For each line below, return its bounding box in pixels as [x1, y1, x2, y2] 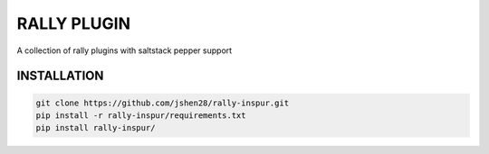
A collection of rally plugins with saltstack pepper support [16, 45, 233, 56]
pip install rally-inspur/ [35, 122, 156, 133]
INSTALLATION [16, 68, 104, 84]
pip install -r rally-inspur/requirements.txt [35, 110, 246, 121]
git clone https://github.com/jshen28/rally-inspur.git [35, 97, 290, 108]
